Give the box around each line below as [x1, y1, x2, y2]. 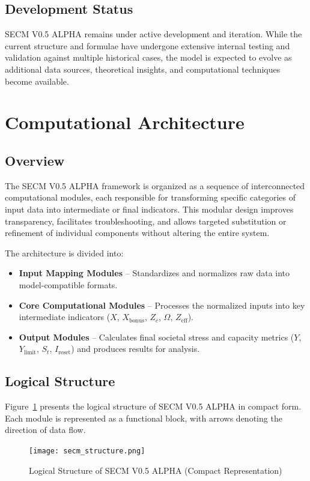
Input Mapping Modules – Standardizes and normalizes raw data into [19, 267, 290, 279]
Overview [5, 151, 65, 169]
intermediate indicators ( [19, 310, 111, 323]
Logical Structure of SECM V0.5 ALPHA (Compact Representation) [29, 464, 282, 476]
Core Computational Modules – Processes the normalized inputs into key [19, 298, 305, 311]
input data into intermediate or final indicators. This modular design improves [5, 202, 294, 215]
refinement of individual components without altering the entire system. [5, 226, 270, 239]
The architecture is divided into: [5, 246, 124, 259]
